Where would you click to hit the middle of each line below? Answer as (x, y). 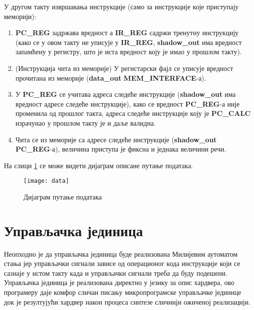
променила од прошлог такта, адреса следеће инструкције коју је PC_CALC (133, 113)
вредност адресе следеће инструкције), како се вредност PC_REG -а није (127, 103)
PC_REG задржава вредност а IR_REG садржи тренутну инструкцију (127, 33)
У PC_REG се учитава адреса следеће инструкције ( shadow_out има (126, 94)
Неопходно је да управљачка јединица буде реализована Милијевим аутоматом (121, 254)
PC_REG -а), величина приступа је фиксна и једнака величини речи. (121, 149)
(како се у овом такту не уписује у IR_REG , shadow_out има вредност (128, 42)
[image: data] (46, 181)
